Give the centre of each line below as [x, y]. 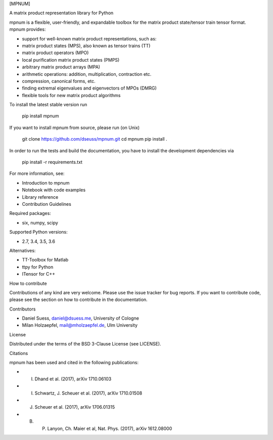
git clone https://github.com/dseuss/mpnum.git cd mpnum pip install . [95, 139]
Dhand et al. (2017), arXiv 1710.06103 [73, 379]
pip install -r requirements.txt [52, 162]
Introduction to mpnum [46, 183]
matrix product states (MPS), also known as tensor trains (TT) [86, 46]
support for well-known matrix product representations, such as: [89, 38]
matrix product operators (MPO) [55, 53]
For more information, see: [37, 173]
